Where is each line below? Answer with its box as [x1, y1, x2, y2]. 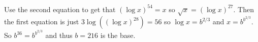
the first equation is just [4, 16, 79, 27]
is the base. [100, 30, 136, 40]
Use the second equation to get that [4, 4, 116, 14]
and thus [45, 30, 73, 40]
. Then [233, 4, 254, 14]
